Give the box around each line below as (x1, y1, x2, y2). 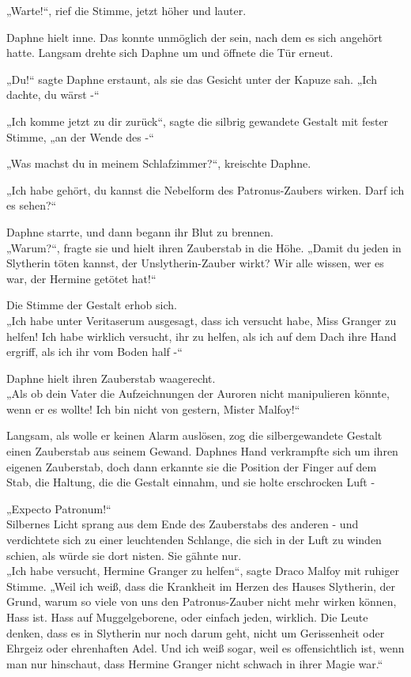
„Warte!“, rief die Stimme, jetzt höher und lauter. (6, 2, 247, 18)
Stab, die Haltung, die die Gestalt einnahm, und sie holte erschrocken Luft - (6, 474, 375, 490)
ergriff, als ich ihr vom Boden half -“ (6, 343, 183, 360)
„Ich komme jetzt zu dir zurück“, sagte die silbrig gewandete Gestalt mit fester (6, 112, 389, 129)
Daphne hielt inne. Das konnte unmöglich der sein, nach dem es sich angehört (6, 28, 383, 45)
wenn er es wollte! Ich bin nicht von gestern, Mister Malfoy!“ (6, 400, 300, 417)
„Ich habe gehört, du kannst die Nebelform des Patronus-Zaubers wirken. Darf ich (6, 181, 405, 198)
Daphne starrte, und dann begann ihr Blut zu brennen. (6, 223, 273, 240)
